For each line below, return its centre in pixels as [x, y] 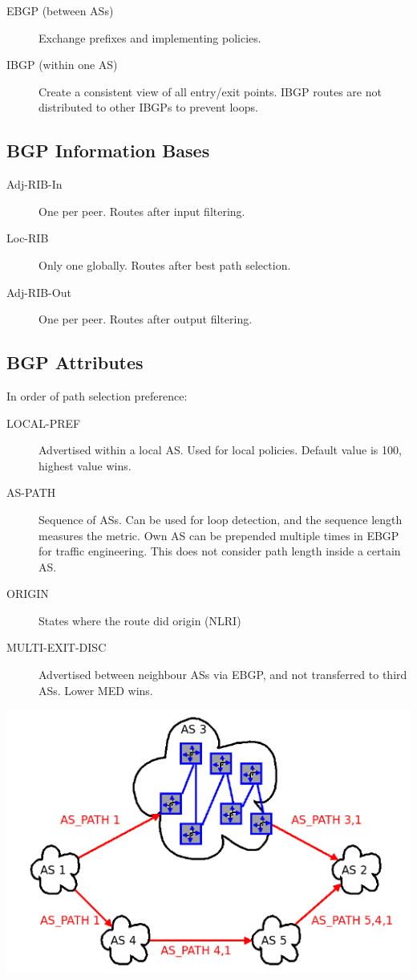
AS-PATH [31, 492]
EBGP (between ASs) [60, 10]
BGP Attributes [75, 362]
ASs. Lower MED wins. [96, 690]
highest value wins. [85, 465]
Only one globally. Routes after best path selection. [165, 264]
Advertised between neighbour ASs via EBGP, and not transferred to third [223, 675]
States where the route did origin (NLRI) [140, 620]
